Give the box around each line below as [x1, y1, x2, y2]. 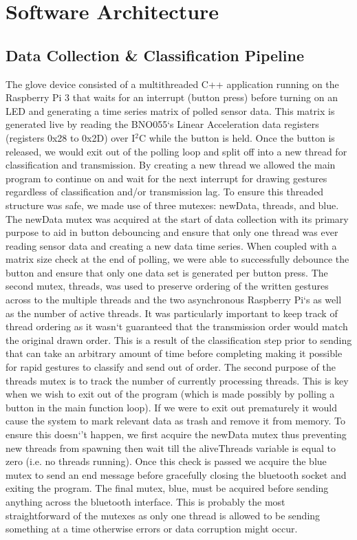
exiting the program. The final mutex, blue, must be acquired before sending [6, 481, 329, 495]
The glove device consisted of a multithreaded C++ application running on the [6, 76, 339, 91]
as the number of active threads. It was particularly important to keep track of [6, 305, 338, 320]
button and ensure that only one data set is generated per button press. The [6, 265, 328, 279]
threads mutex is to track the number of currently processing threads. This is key [6, 373, 349, 387]
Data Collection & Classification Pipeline [6, 44, 305, 65]
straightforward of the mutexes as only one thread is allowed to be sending [6, 508, 321, 522]
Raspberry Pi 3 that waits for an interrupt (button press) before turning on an [6, 90, 338, 105]
